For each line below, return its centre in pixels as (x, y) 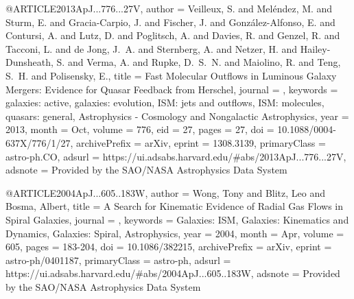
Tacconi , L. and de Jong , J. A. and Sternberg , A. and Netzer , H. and (152, 48)
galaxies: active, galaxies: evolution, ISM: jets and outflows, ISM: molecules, (165, 103)
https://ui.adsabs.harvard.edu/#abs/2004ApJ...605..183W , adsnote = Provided (173, 273)
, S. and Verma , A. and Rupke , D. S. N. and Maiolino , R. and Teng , (196, 62)
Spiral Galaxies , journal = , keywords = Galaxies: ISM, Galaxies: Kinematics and (177, 219)
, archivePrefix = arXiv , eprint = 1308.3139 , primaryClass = (198, 142)
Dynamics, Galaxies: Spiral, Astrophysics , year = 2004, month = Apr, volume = (175, 233)
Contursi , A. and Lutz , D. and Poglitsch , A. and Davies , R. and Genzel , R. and (173, 35)
